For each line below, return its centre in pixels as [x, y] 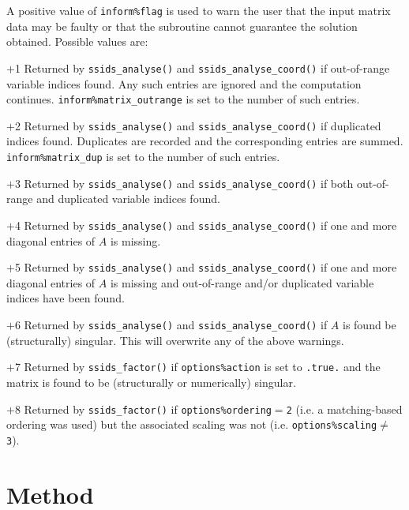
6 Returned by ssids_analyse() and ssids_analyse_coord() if [171, 324]
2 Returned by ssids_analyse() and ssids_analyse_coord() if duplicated [198, 125]
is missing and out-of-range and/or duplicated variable [242, 282]
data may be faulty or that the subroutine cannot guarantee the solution [182, 26]
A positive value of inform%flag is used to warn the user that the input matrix [199, 10]
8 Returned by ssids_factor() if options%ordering [143, 409]
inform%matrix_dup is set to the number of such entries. [143, 156]
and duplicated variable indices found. [128, 199]
